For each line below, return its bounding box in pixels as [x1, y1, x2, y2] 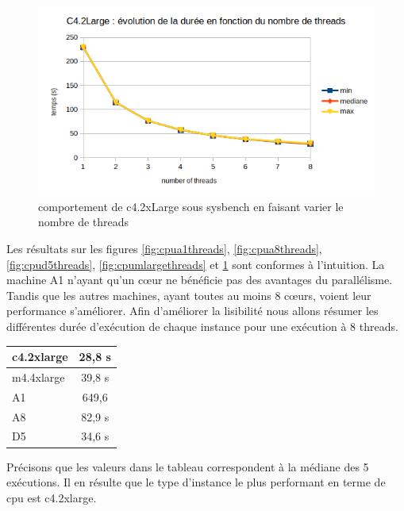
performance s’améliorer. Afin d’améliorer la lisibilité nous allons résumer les [6, 302, 379, 319]
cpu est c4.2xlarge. [6, 489, 97, 505]
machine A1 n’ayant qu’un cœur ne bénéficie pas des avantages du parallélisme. [6, 271, 393, 288]
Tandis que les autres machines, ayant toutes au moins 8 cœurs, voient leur [6, 286, 371, 303]
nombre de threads [38, 213, 129, 230]
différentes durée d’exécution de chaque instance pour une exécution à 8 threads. [6, 318, 398, 335]
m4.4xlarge [12, 368, 65, 385]
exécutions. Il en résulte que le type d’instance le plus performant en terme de [6, 474, 386, 490]
